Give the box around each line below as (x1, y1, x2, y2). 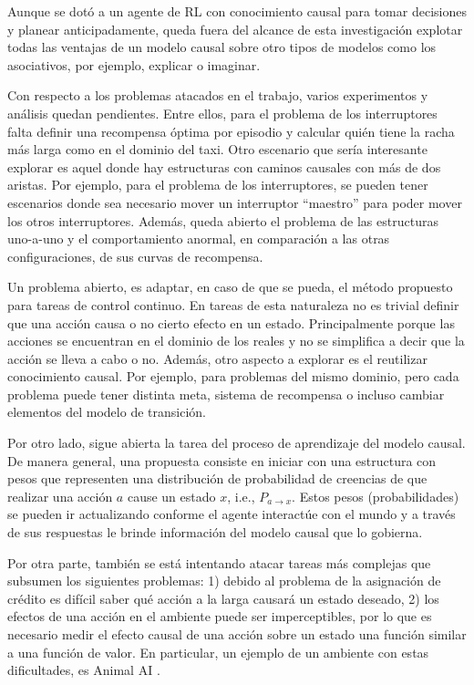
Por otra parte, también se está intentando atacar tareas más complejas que (7, 553, 431, 572)
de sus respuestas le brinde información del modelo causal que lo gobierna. (7, 523, 423, 542)
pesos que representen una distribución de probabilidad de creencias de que (7, 469, 428, 488)
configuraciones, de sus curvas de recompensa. (7, 246, 263, 265)
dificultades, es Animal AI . (7, 660, 160, 680)
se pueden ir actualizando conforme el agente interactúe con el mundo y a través (7, 504, 456, 524)
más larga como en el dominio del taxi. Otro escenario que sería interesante (7, 140, 428, 159)
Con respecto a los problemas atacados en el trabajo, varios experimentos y (7, 86, 428, 105)
